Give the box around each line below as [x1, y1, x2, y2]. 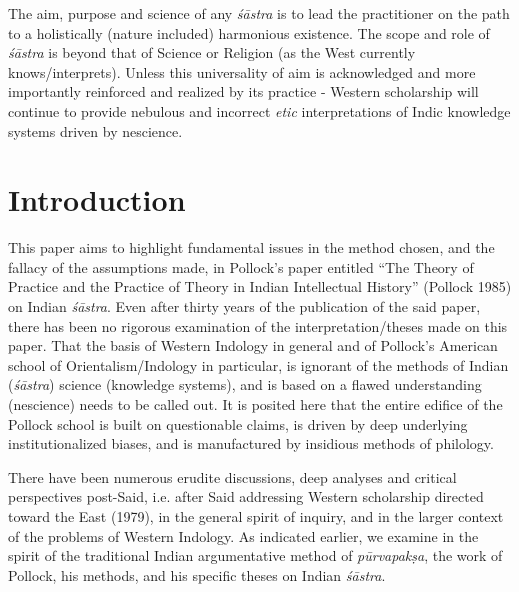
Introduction [8, 179, 186, 220]
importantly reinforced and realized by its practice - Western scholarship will [8, 81, 479, 102]
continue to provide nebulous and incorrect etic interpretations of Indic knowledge [8, 100, 511, 121]
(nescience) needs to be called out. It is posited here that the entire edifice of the [8, 394, 503, 415]
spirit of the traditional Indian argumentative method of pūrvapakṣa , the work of [8, 545, 503, 566]
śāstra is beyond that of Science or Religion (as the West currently [8, 42, 416, 63]
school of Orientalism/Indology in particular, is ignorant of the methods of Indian [8, 354, 509, 375]
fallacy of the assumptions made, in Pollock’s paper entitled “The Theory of [8, 256, 474, 277]
